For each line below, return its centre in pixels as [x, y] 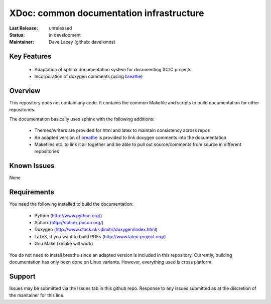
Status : [17, 35]
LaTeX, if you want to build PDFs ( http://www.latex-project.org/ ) [100, 236]
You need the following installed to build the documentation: [71, 204]
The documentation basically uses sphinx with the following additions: [82, 119]
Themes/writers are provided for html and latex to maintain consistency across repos [122, 130]
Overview [25, 91]
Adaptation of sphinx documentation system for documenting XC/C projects [113, 69]
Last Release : [24, 28]
